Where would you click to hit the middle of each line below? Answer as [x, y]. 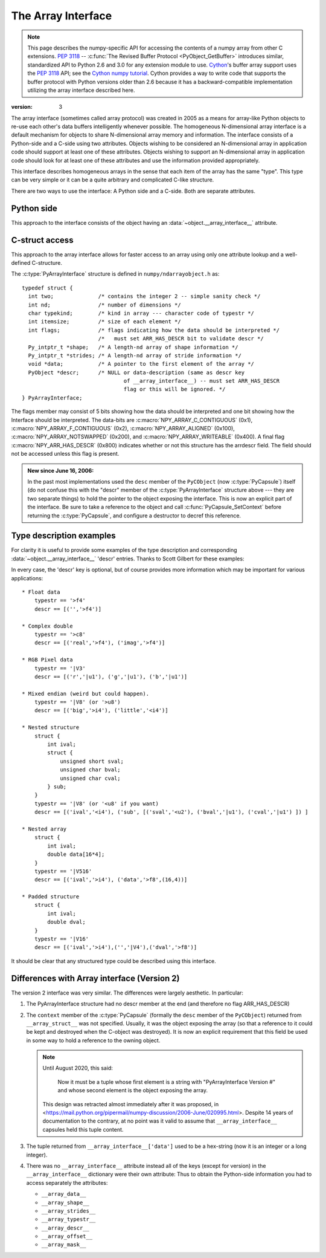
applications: [27, 578]
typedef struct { [47, 288]
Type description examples [63, 536]
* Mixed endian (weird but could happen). [86, 693]
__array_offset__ [67, 1237]
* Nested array [44, 829]
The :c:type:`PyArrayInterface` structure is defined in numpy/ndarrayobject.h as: [115, 274]
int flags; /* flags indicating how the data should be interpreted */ [154, 330]
